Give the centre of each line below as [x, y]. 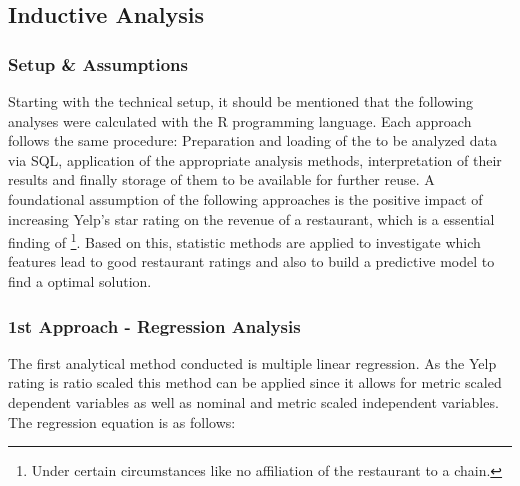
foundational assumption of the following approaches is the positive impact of [245, 198]
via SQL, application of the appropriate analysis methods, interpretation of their [255, 159]
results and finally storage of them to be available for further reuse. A [221, 179]
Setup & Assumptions [98, 63]
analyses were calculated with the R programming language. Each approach [240, 120]
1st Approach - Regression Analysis [154, 325]
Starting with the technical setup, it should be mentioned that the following [240, 101]
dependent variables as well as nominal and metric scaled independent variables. [253, 402]
